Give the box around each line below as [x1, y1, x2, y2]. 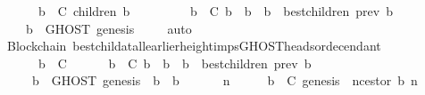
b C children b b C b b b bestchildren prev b [37, 2, 393, 20]
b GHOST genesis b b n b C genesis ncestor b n [31, 71, 418, 90]
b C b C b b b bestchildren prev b [37, 53, 312, 72]
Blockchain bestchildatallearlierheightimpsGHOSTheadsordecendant [6, 36, 381, 55]
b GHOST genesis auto [25, 19, 192, 37]
